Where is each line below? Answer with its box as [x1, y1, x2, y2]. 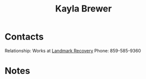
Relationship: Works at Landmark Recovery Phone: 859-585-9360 [4, 47, 141, 53]
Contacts [4, 31, 44, 42]
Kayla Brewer [55, 3, 112, 14]
